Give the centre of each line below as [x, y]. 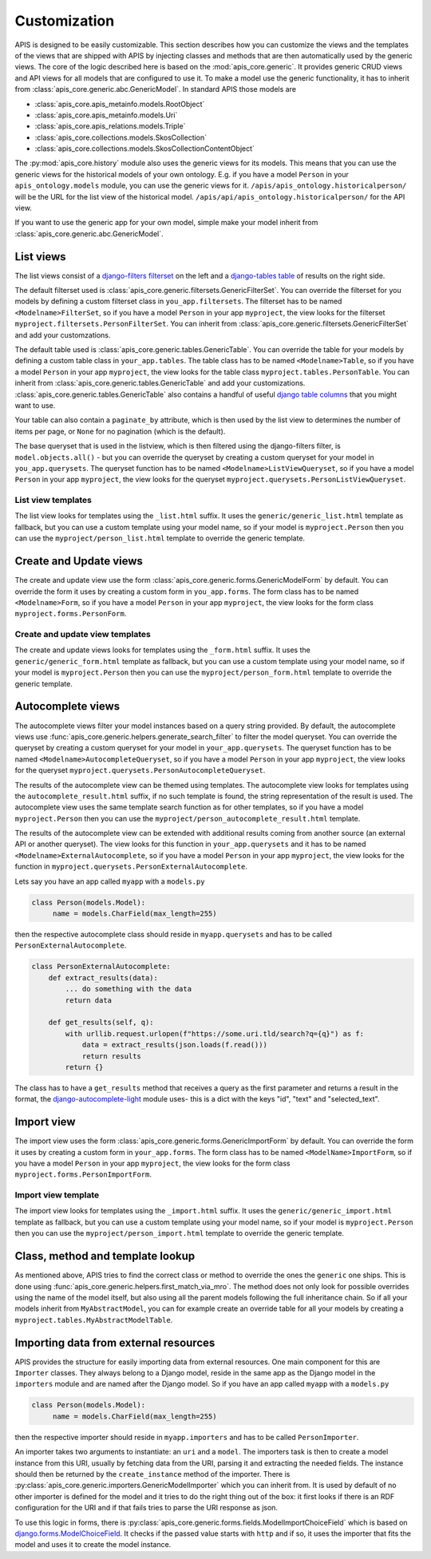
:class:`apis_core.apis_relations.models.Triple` [110, 126]
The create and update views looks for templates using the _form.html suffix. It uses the [162, 650]
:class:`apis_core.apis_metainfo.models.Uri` [106, 115]
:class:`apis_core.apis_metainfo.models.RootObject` [120, 104]
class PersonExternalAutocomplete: [101, 967]
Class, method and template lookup [105, 1256]
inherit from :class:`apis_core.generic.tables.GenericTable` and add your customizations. [160, 383]
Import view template [57, 1195]
